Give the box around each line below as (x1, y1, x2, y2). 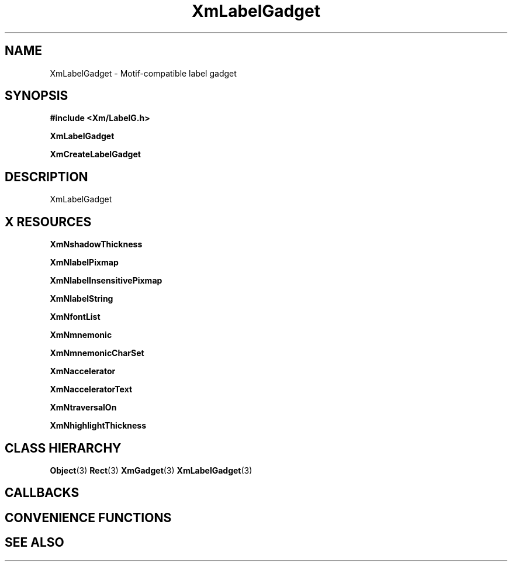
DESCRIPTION (5, 169, 88, 184)
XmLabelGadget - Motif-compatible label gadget (50, 68, 237, 78)
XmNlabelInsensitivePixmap (50, 275, 162, 286)
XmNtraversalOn (50, 402, 117, 413)
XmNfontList (50, 312, 101, 322)
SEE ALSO (5, 535, 64, 550)
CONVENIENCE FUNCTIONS (5, 510, 172, 525)
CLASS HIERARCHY (5, 440, 122, 455)
